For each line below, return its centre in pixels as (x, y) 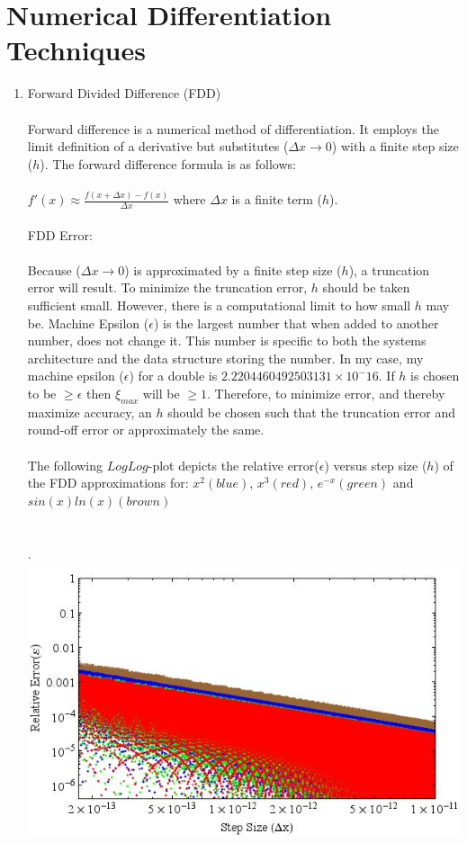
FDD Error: (60, 234)
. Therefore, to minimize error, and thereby (326, 393)
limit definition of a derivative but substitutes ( (158, 146)
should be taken (366, 287)
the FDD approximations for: (108, 483)
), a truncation (389, 269)
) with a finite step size (395, 146)
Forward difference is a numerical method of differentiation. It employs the (233, 128)
